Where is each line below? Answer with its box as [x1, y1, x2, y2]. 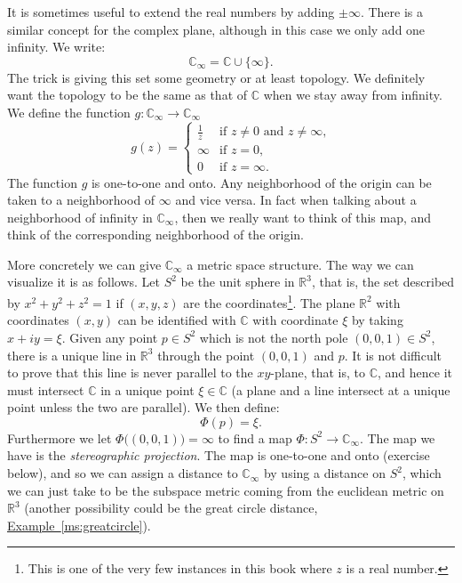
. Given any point [61, 328, 158, 346]
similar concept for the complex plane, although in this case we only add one [7, 20, 426, 38]
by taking [351, 311, 403, 329]
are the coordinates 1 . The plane [183, 291, 355, 312]
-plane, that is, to [270, 363, 365, 382]
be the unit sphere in [180, 272, 295, 291]
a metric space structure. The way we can [187, 255, 414, 273]
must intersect [7, 380, 84, 399]
